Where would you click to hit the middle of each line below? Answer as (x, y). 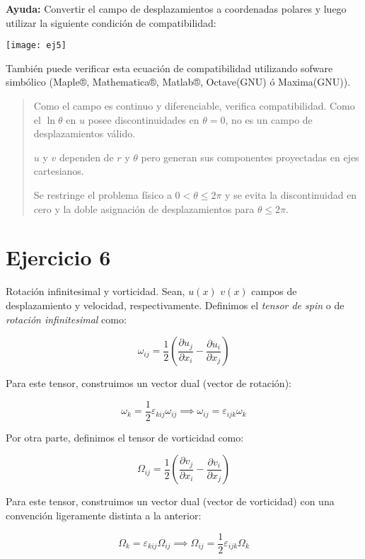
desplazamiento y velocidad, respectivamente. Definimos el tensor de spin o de (175, 305)
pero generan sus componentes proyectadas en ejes (250, 157)
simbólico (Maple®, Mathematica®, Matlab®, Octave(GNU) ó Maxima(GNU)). (178, 82)
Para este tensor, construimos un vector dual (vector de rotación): (149, 383)
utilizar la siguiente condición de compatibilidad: (111, 22)
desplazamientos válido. (85, 133)
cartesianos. (59, 171)
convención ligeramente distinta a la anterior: (104, 515)
